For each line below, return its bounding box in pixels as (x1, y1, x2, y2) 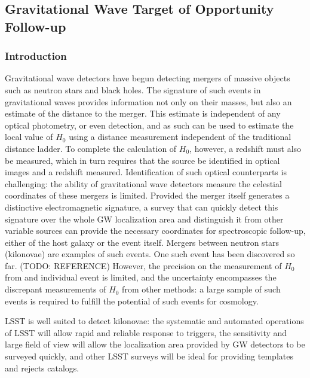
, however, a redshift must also (189, 142, 302, 154)
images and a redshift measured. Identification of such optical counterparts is (5, 166, 287, 178)
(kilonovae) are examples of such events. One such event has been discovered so (5, 248, 295, 260)
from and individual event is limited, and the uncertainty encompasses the (5, 271, 277, 283)
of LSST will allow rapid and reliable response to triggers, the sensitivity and (5, 326, 287, 339)
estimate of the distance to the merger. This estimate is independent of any (5, 107, 281, 120)
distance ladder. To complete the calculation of (5, 142, 177, 154)
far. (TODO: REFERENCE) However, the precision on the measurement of (5, 259, 282, 272)
